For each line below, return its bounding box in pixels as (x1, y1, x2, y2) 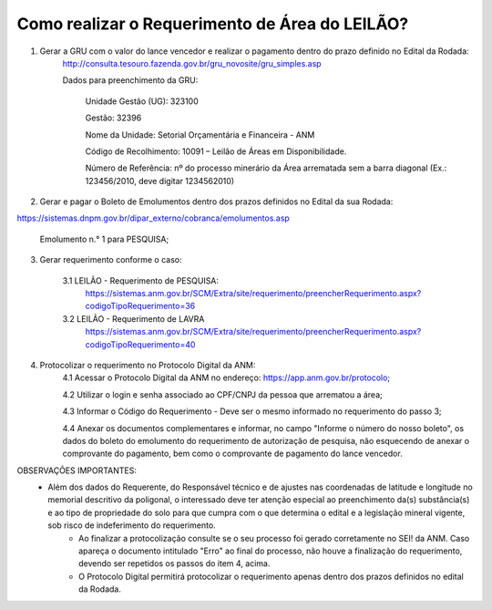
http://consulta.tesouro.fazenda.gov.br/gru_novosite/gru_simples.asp (62, 57, 323, 68)
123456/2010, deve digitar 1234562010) (85, 175, 235, 186)
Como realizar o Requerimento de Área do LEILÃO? (16, 14, 409, 34)
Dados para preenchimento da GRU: (62, 75, 199, 86)
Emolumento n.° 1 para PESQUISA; (39, 233, 169, 244)
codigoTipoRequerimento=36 (85, 301, 196, 312)
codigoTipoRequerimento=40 (85, 338, 196, 350)
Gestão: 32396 (85, 112, 142, 123)
